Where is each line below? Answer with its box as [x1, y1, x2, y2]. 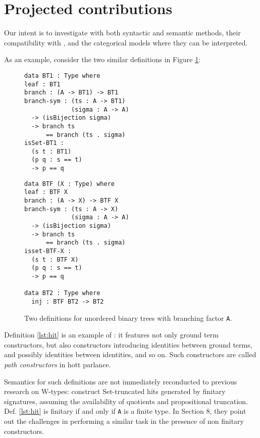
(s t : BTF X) [31, 256, 79, 263]
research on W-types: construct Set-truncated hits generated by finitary [4, 386, 226, 397]
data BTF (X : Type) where [24, 180, 115, 187]
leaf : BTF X [24, 188, 68, 196]
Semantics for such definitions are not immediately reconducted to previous [4, 376, 237, 386]
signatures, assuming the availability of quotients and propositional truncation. [4, 396, 248, 406]
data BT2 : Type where [24, 289, 100, 297]
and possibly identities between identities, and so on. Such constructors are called [4, 349, 256, 360]
